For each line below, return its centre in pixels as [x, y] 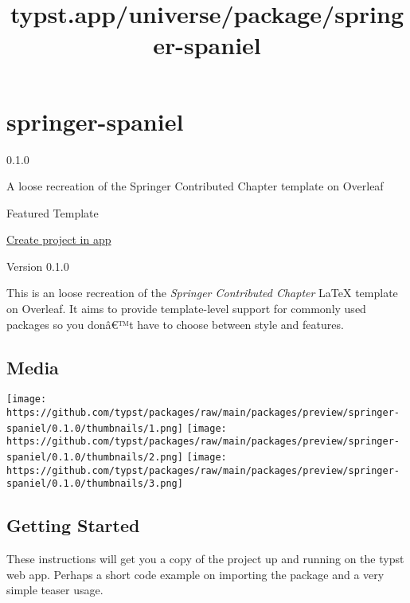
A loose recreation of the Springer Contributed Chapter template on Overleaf [195, 186]
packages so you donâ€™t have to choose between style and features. [175, 324]
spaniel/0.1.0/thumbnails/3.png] [95, 484]
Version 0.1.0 [38, 266]
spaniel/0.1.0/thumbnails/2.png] [95, 458]
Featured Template [53, 212]
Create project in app [59, 239]
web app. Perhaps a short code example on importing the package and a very [195, 574]
